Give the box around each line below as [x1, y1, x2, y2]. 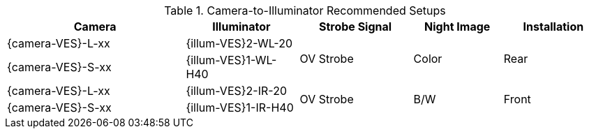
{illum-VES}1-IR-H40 [186, 100, 294, 114]
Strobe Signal [318, 20, 392, 33]
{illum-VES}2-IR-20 [186, 84, 287, 98]
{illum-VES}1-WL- [186, 53, 277, 67]
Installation [523, 20, 584, 33]
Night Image [424, 20, 491, 33]
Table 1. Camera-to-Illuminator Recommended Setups [164, 3, 446, 17]
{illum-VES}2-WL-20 [186, 36, 293, 50]
